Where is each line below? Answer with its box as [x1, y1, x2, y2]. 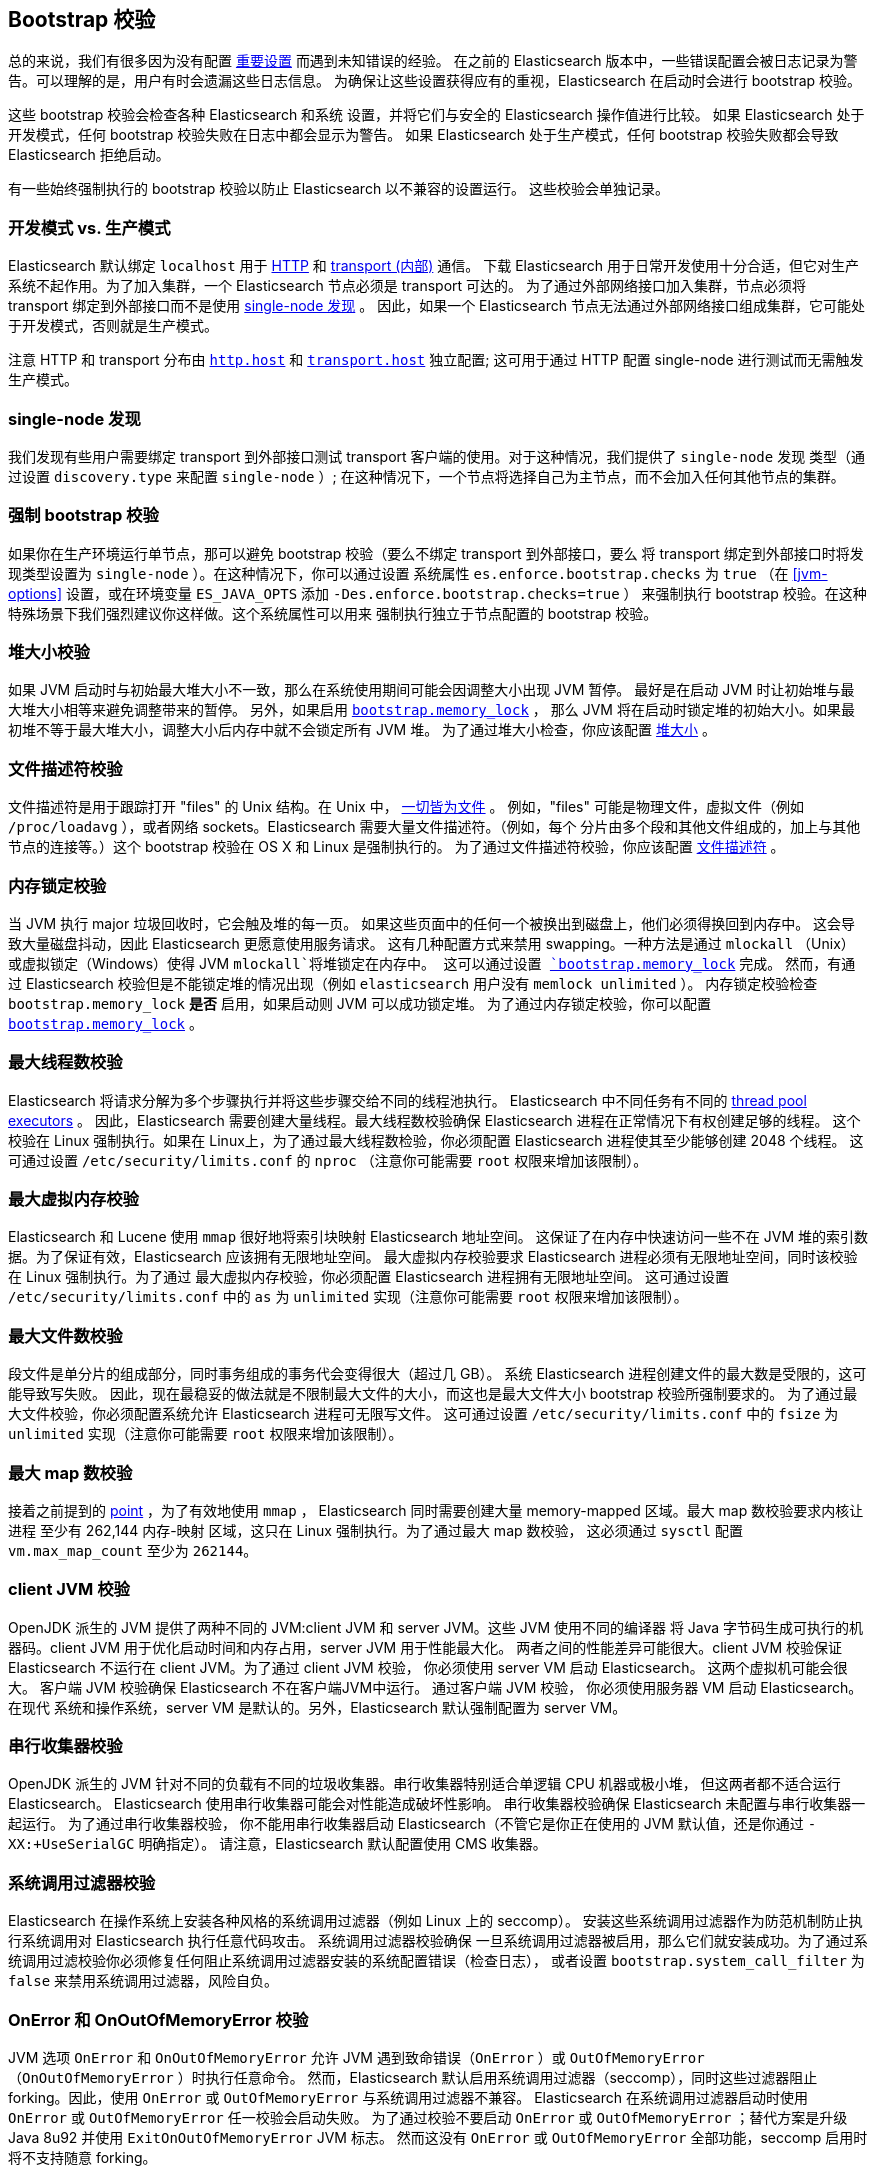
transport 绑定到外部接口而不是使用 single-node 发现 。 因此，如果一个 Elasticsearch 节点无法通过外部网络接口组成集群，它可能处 [8, 297, 865, 315]
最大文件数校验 [8, 1325, 123, 1346]
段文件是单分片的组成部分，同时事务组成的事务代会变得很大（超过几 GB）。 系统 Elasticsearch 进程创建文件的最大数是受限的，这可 [8, 1365, 867, 1383]
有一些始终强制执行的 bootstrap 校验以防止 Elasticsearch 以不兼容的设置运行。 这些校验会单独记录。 [8, 180, 670, 198]
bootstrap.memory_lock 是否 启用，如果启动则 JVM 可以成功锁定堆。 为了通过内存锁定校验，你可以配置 [8, 994, 711, 1012]
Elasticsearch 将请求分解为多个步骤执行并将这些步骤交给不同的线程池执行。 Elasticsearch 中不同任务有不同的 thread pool [8, 1091, 807, 1109]
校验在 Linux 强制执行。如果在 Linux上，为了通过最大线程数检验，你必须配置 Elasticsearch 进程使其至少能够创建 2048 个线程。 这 [8, 1131, 864, 1149]
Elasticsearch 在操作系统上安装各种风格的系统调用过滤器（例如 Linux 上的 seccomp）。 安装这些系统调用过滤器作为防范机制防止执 [8, 1912, 863, 1930]
